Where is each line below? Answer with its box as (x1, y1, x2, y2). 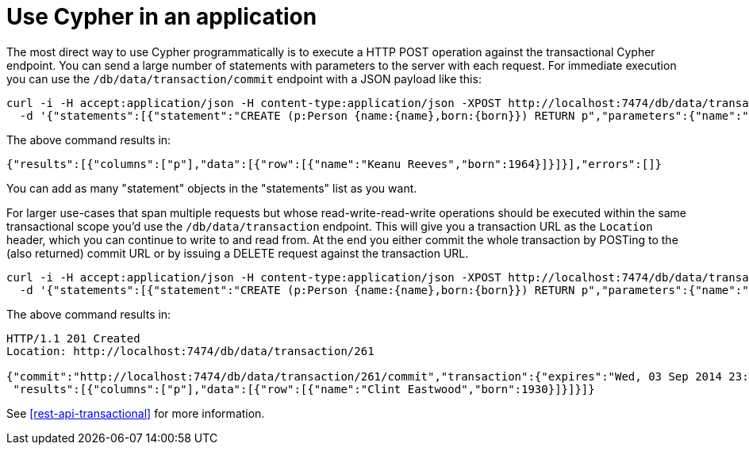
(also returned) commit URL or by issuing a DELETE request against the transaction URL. (6, 246, 469, 260)
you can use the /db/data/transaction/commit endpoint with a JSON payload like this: (6, 71, 482, 86)
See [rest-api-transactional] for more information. (6, 406, 265, 420)
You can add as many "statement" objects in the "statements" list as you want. (6, 181, 417, 195)
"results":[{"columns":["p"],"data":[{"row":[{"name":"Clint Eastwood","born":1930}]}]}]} (13, 382, 595, 396)
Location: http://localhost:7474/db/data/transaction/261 (6, 344, 374, 357)
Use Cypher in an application (6, 3, 317, 30)
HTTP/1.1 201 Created (6, 331, 140, 345)
